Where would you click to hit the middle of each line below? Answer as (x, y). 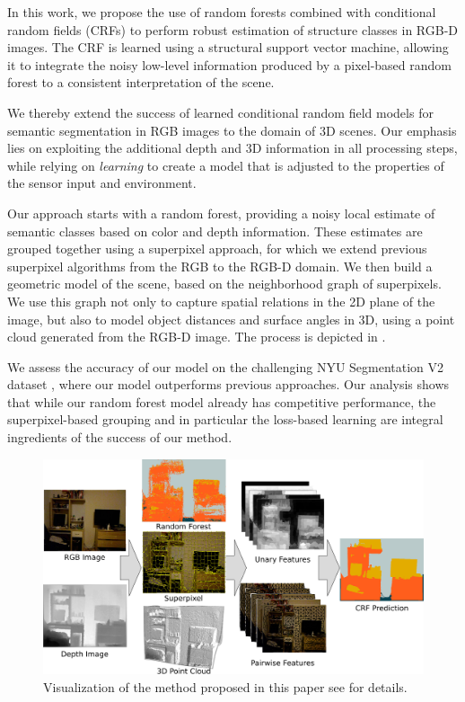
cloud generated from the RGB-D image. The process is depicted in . (197, 337)
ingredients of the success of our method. (120, 437)
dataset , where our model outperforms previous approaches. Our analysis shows (228, 384)
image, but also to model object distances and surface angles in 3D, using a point (231, 319)
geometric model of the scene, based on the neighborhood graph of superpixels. (224, 284)
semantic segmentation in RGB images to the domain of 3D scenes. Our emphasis (232, 130)
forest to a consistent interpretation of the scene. (141, 82)
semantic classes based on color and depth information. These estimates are (215, 231)
